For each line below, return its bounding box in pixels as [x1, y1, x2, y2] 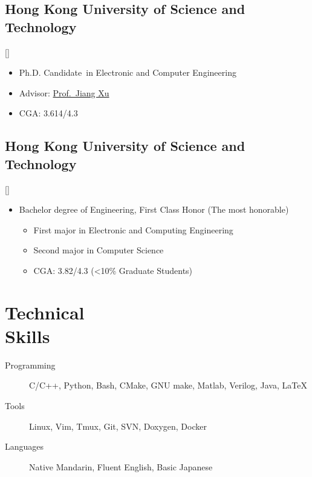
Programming [5, 358, 56, 371]
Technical [5, 299, 85, 324]
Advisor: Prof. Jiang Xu [19, 86, 109, 99]
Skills [5, 323, 50, 348]
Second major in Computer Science [33, 244, 164, 256]
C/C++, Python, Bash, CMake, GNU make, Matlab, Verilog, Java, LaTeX [29, 379, 307, 392]
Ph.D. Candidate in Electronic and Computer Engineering [19, 66, 236, 79]
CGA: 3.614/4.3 [19, 107, 78, 119]
